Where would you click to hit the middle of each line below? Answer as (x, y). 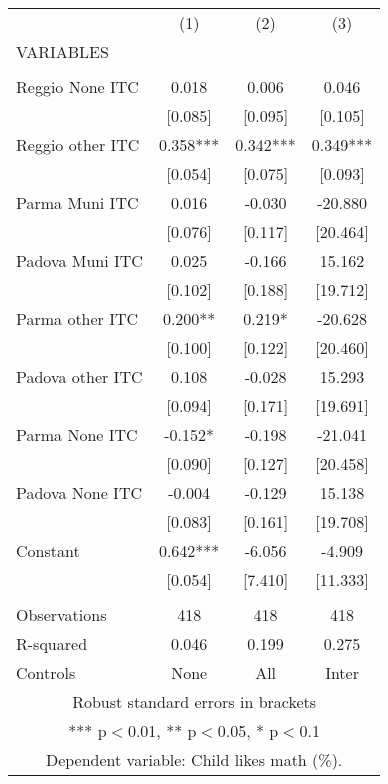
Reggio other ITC (78, 144)
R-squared (52, 643)
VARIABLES (62, 51)
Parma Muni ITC (77, 202)
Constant (48, 550)
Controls (46, 672)
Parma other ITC (77, 318)
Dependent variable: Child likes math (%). (194, 759)
